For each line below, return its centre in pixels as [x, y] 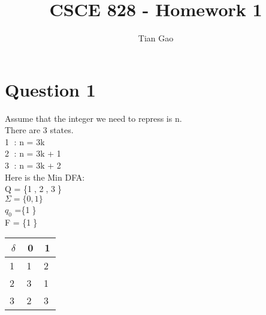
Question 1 [50, 89]
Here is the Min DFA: [45, 177]
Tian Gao [156, 38]
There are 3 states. [39, 130]
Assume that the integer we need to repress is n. [93, 118]
